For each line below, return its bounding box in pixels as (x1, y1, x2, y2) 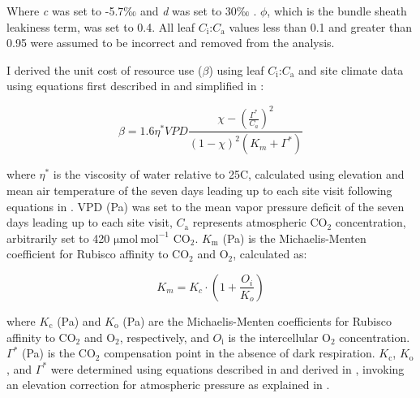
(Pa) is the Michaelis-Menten (222, 229, 366, 246)
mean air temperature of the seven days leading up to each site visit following (6, 181, 392, 198)
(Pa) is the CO (21, 344, 96, 361)
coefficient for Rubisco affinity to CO (6, 245, 190, 262)
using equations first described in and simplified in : (6, 77, 264, 94)
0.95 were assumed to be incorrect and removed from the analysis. (6, 34, 335, 51)
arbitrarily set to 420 (6, 229, 110, 246)
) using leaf (208, 61, 264, 78)
